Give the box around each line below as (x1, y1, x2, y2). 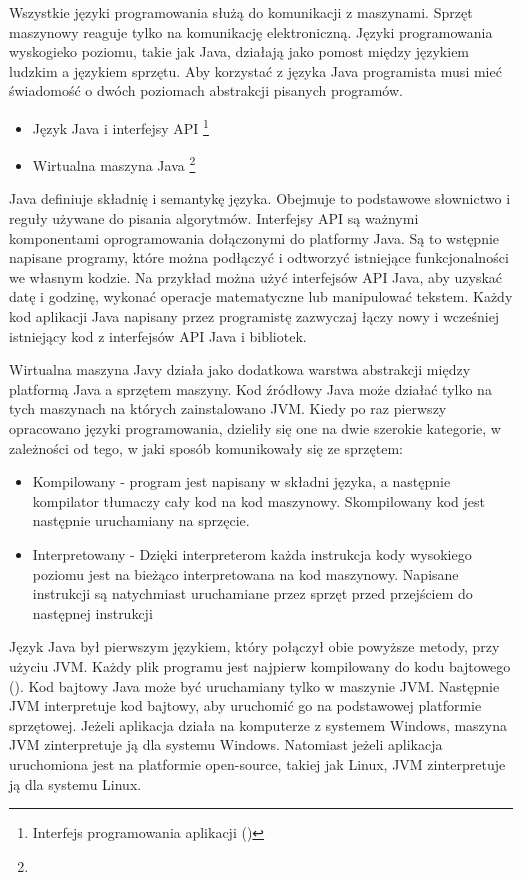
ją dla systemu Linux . (9, 773, 142, 794)
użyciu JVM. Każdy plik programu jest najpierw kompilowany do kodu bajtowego (9, 655, 511, 676)
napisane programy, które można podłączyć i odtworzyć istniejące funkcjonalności (9, 247, 509, 268)
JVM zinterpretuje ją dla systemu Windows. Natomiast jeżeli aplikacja (9, 734, 443, 755)
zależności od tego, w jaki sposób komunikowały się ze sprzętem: (9, 437, 403, 458)
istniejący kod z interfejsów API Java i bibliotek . (9, 325, 307, 346)
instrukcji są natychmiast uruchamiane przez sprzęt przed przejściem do (32, 583, 473, 604)
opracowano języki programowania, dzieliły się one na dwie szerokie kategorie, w (9, 418, 501, 438)
